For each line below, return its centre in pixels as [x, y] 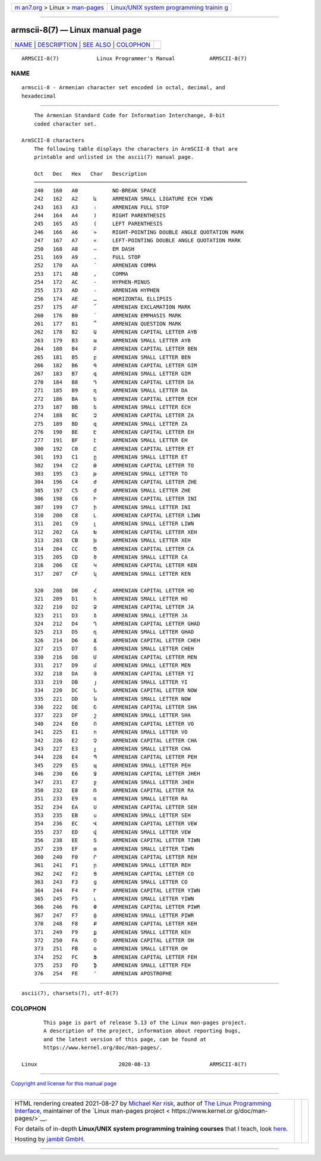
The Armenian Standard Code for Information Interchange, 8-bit [129, 116]
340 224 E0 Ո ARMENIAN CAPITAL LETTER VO [114, 724]
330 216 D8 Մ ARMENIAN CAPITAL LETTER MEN [115, 657]
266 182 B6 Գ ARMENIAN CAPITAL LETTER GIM [115, 365]
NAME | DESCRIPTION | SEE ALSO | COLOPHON [83, 45]
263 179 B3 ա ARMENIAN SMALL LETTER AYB [112, 340]
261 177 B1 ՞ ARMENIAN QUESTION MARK [107, 324]
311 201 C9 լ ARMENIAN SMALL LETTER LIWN [114, 524]
